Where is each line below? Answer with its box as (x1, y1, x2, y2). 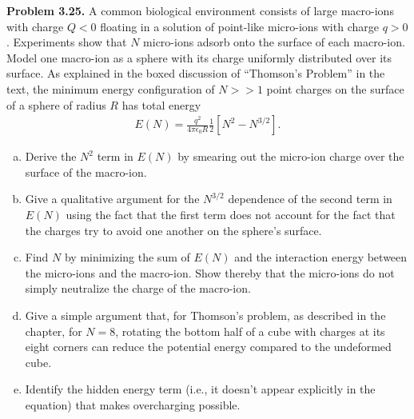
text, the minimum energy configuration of (6, 80, 215, 97)
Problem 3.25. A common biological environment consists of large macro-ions (6, 2, 394, 18)
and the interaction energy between (234, 249, 408, 265)
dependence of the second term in (228, 190, 392, 207)
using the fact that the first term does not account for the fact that (66, 206, 396, 222)
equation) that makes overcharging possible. (25, 396, 241, 413)
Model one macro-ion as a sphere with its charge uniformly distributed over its (6, 49, 392, 66)
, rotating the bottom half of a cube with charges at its (115, 322, 385, 339)
